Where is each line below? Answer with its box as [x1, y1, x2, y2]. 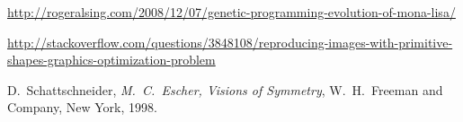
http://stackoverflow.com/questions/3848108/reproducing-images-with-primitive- [7, 32, 453, 51]
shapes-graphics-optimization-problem [7, 50, 216, 69]
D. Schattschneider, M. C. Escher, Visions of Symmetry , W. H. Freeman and [7, 80, 443, 99]
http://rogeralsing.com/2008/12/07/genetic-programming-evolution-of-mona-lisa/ [7, 3, 456, 21]
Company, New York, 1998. [7, 98, 157, 117]
